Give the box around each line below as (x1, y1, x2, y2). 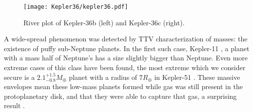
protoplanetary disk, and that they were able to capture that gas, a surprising (4, 91, 237, 101)
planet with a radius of (69, 72, 137, 82)
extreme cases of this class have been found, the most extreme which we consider (4, 62, 246, 73)
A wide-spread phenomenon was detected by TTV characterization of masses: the (4, 34, 248, 44)
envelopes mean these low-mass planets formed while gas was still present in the (4, 81, 243, 92)
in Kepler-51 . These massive (154, 72, 240, 82)
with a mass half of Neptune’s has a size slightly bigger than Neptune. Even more (4, 53, 248, 63)
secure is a (4, 72, 35, 82)
